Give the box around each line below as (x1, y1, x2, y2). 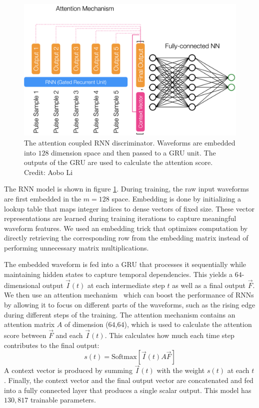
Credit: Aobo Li (24, 166, 73, 177)
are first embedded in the (4, 193, 81, 203)
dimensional (4, 279, 40, 290)
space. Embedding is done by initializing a (111, 193, 241, 203)
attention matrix (4, 319, 55, 329)
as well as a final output (172, 279, 246, 290)
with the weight (156, 365, 205, 375)
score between (4, 330, 46, 340)
